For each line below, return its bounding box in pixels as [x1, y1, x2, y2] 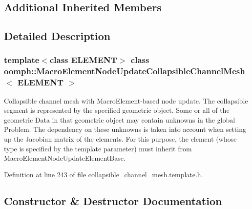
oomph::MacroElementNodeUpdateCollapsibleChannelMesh [4, 65, 245, 77]
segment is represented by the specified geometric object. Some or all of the [4, 105, 230, 115]
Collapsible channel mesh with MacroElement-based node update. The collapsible [4, 95, 248, 105]
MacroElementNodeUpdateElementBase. [4, 153, 126, 163]
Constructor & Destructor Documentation [4, 193, 222, 208]
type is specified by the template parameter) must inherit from [4, 143, 192, 153]
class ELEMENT [49, 54, 117, 66]
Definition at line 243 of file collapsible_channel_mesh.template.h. [4, 169, 203, 179]
